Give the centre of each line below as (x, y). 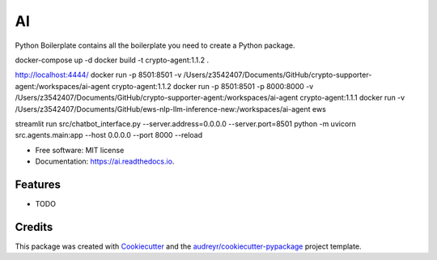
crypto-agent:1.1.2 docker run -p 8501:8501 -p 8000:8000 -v (212, 86)
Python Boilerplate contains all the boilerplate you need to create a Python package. (155, 45)
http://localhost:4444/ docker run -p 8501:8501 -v (98, 75)
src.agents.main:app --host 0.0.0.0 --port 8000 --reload (109, 135)
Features (38, 184)
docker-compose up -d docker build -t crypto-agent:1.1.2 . (112, 60)
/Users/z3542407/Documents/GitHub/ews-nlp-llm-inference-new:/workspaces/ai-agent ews (171, 109)
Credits (34, 227)
